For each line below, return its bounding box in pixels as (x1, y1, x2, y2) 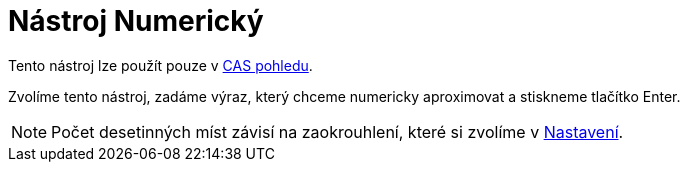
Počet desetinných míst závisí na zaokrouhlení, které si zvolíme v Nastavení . (51, 121, 624, 142)
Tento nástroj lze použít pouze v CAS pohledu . (8, 56, 313, 74)
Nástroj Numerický (8, 4, 264, 38)
